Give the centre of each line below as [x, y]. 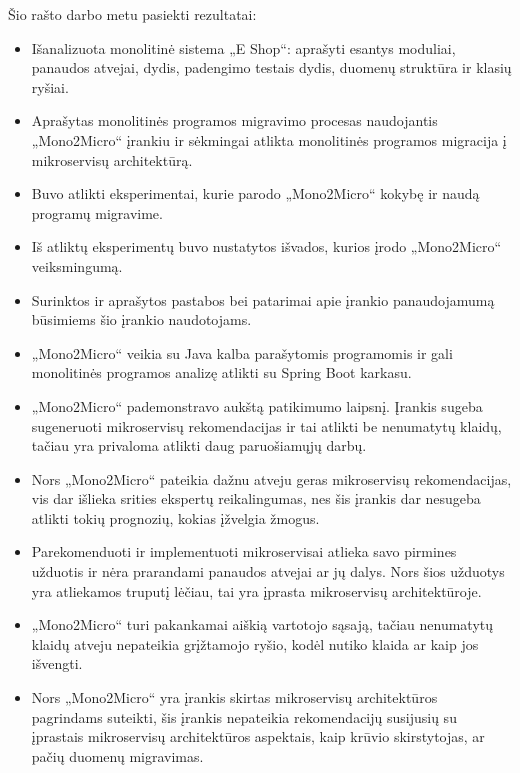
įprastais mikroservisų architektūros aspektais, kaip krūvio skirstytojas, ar [258, 736]
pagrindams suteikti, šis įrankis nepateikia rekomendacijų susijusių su [244, 716]
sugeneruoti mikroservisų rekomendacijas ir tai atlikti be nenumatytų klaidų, [266, 425]
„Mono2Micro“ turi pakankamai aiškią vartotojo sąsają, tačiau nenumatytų [262, 624]
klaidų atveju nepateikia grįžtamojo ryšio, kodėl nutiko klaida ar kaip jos [255, 643]
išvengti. [57, 663]
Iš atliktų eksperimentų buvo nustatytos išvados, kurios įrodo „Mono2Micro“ [266, 246]
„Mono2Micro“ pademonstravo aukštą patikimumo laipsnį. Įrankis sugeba [257, 405]
